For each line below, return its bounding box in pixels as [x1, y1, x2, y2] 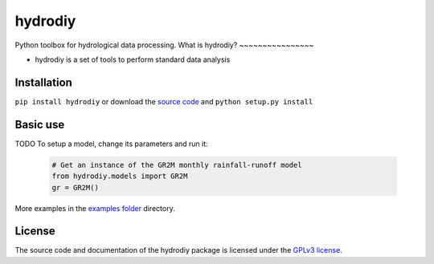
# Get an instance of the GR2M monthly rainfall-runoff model [51, 160, 302, 169]
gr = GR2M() [51, 183, 100, 192]
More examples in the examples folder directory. [14, 203, 176, 213]
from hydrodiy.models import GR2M [51, 172, 188, 181]
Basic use [14, 117, 65, 132]
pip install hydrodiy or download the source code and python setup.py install [14, 96, 313, 106]
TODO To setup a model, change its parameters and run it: [14, 139, 208, 148]
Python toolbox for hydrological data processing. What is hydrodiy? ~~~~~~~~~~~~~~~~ [14, 40, 314, 50]
